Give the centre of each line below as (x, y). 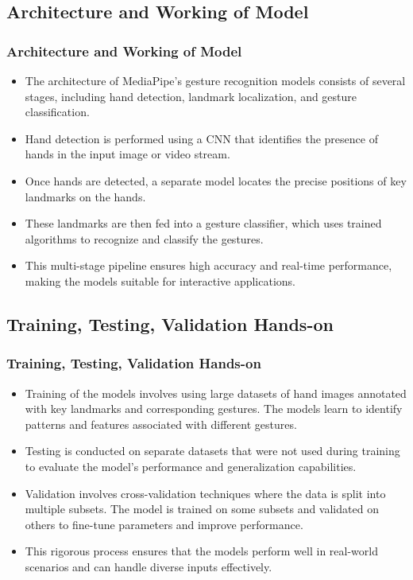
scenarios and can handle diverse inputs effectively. (149, 566)
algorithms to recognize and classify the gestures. (144, 238)
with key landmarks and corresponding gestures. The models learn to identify (214, 409)
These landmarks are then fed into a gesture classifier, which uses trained (203, 223)
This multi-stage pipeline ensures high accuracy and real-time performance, (208, 265)
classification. (57, 112)
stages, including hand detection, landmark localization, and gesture (191, 96)
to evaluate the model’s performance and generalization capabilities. (191, 466)
